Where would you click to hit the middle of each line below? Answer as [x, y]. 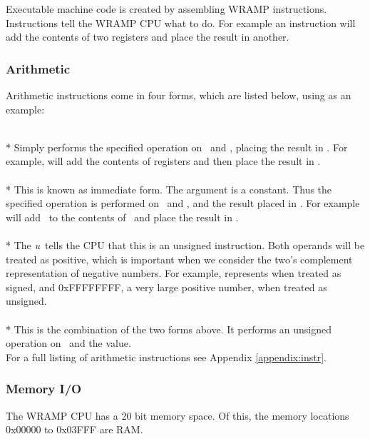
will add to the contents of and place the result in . [122, 217]
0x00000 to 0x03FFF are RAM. [74, 429]
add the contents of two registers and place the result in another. [148, 37]
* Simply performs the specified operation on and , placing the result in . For [177, 147]
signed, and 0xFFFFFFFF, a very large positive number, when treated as [166, 287]
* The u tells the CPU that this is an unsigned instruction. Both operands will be [185, 244]
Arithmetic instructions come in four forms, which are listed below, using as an [179, 95]
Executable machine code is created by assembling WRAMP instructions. [166, 9]
